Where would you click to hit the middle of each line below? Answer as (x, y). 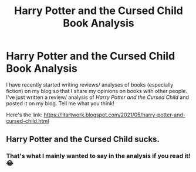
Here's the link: (24, 115)
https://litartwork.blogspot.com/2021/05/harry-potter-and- (115, 115)
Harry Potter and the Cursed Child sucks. (83, 140)
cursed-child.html (28, 121)
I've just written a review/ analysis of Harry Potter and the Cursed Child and (98, 97)
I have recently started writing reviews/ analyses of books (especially (90, 85)
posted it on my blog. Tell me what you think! (60, 103)
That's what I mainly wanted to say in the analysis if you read (95, 156)
